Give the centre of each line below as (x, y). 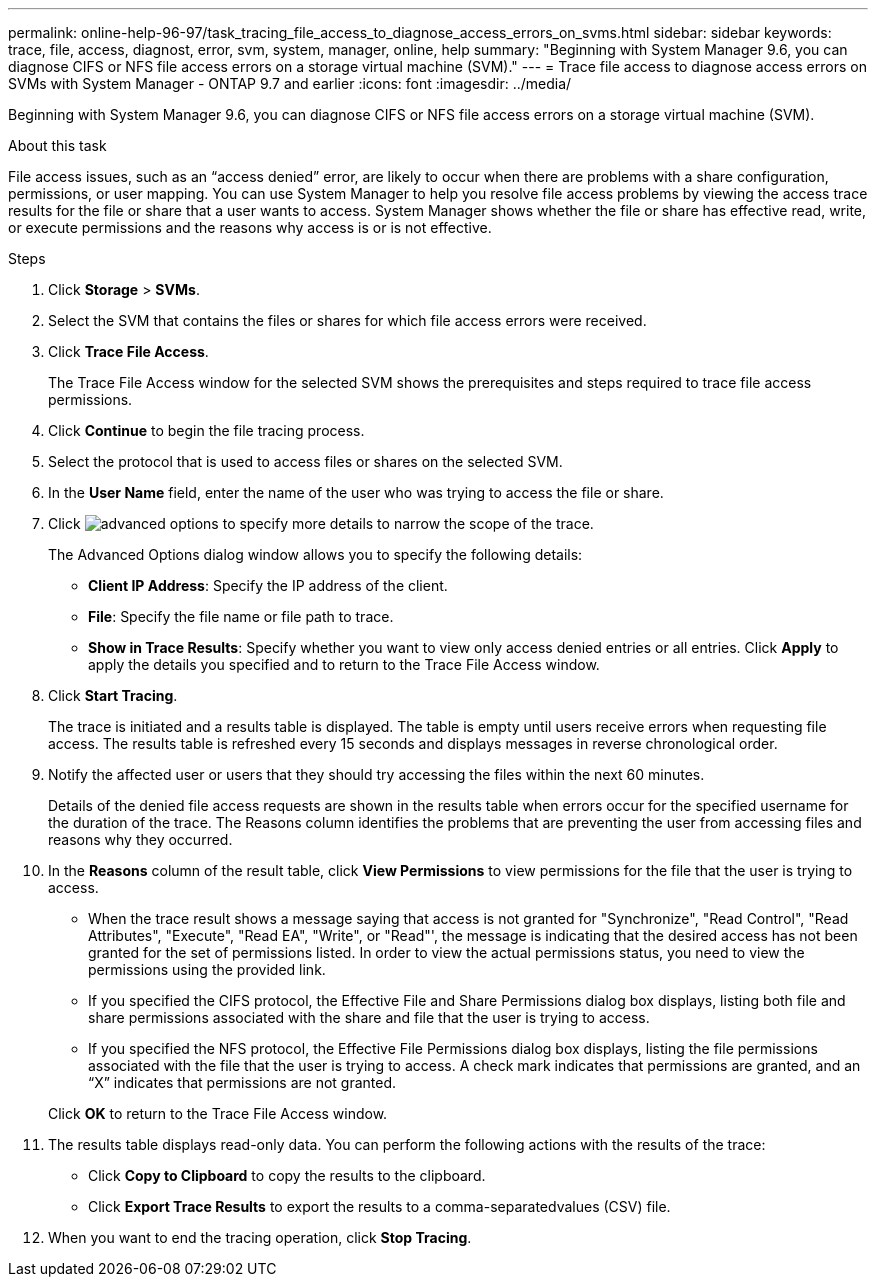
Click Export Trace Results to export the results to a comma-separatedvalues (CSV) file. (379, 1206)
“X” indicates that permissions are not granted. (242, 1082)
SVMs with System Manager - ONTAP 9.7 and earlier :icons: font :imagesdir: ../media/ (290, 83)
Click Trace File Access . (128, 351)
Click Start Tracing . (113, 695)
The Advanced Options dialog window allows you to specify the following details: (315, 554)
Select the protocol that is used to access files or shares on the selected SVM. (305, 461)
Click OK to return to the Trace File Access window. (218, 1113)
